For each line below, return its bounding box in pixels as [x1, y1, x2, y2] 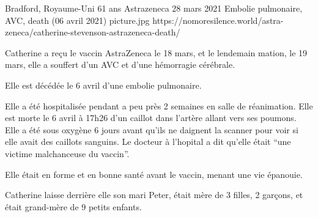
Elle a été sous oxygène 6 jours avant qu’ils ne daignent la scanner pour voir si [5, 123, 298, 136]
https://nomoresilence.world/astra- [152, 13, 284, 26]
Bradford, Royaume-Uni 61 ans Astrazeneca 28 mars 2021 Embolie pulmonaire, [5, 2, 303, 14]
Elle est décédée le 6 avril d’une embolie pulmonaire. [5, 78, 202, 91]
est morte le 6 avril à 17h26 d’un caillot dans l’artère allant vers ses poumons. [5, 111, 297, 124]
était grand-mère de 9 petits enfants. [5, 200, 142, 213]
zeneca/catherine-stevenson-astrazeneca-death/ [5, 26, 180, 39]
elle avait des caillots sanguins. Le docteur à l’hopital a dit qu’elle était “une [5, 135, 291, 148]
